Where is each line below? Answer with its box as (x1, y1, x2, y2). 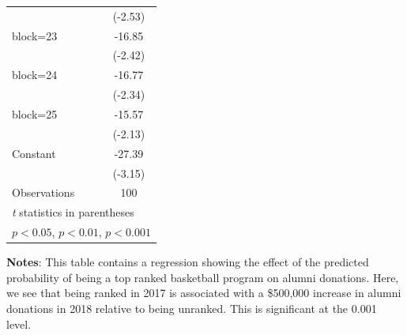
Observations (12, 184, 75, 201)
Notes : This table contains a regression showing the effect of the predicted (6, 254, 369, 270)
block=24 (12, 66, 58, 83)
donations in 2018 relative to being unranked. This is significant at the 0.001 (6, 299, 377, 316)
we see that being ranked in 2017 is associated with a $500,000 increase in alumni (6, 284, 401, 301)
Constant (12, 145, 56, 161)
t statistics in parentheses (12, 204, 134, 220)
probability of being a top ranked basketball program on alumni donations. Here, (6, 269, 399, 285)
